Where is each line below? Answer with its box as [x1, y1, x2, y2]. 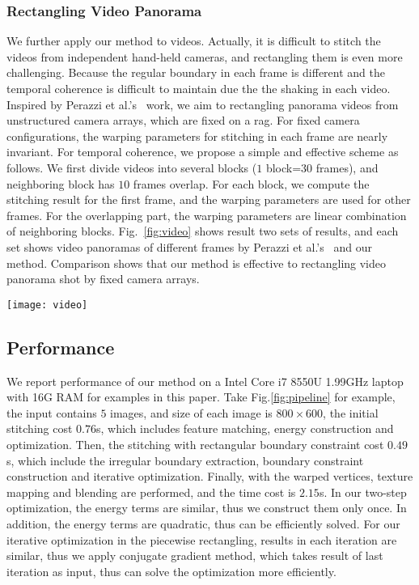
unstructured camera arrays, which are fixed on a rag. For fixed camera [6, 112, 360, 129]
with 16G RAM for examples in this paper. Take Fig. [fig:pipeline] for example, [6, 388, 396, 405]
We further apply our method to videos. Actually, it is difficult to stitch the [6, 32, 381, 49]
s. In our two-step [319, 483, 407, 500]
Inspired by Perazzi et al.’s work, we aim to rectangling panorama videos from [6, 95, 399, 112]
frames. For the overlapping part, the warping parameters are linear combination [6, 206, 407, 223]
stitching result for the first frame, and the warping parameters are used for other [6, 191, 411, 208]
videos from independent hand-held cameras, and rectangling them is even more [6, 48, 403, 65]
